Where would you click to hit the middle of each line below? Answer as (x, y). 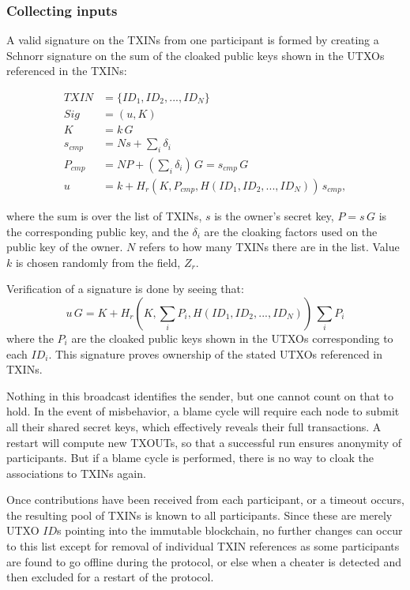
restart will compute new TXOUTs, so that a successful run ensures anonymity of (204, 442)
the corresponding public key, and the (98, 231)
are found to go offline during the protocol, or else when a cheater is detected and (204, 561)
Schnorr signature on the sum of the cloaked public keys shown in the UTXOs (196, 55)
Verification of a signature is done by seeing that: (125, 289)
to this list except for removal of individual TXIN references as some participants (203, 546)
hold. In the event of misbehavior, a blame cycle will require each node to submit (203, 411)
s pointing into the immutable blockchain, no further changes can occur (230, 530)
